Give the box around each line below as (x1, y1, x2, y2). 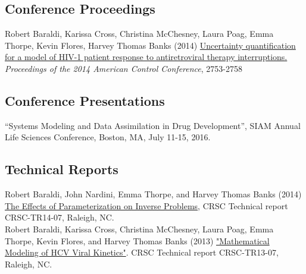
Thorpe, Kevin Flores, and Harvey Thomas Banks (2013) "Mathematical (5, 234, 270, 247)
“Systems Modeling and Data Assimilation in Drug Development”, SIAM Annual (5, 119, 301, 131)
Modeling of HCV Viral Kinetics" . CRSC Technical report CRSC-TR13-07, (5, 246, 279, 259)
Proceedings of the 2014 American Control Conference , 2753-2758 (5, 62, 243, 74)
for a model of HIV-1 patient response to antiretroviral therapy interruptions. (5, 51, 288, 63)
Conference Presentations (5, 91, 165, 109)
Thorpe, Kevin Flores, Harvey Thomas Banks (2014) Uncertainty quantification (5, 39, 296, 51)
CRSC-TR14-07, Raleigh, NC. (5, 211, 114, 223)
